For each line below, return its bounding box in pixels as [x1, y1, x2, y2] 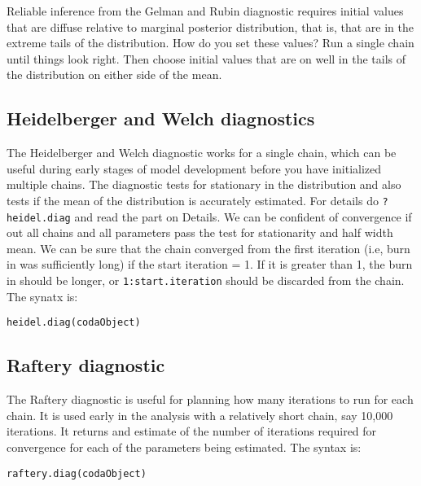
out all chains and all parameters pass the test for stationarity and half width [7, 224, 393, 241]
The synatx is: [7, 287, 78, 304]
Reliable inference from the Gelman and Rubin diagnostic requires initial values [7, 2, 404, 19]
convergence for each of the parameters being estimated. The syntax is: [7, 438, 362, 455]
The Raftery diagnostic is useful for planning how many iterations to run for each [7, 391, 414, 408]
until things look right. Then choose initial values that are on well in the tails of [7, 50, 406, 67]
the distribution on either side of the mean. [7, 66, 222, 83]
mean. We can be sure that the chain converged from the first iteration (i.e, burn [7, 239, 410, 256]
